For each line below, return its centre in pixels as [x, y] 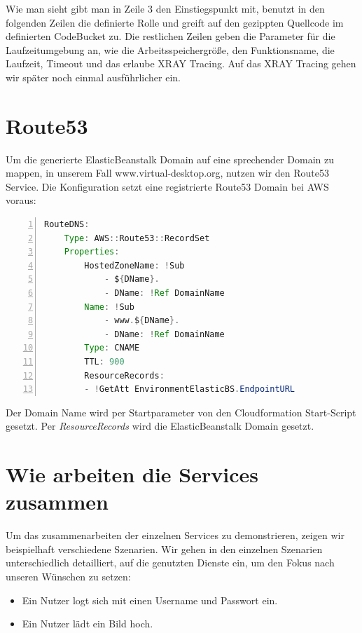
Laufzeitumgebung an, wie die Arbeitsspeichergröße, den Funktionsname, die [170, 49]
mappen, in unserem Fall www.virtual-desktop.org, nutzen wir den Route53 [167, 173]
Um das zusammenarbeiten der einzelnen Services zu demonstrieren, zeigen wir [175, 535]
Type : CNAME [112, 348]
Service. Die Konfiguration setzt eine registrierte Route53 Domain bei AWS [167, 186]
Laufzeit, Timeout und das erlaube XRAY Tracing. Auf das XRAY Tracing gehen [181, 63]
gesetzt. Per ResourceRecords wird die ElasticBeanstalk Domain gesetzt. [160, 426]
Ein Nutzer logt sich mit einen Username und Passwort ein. [150, 600]
